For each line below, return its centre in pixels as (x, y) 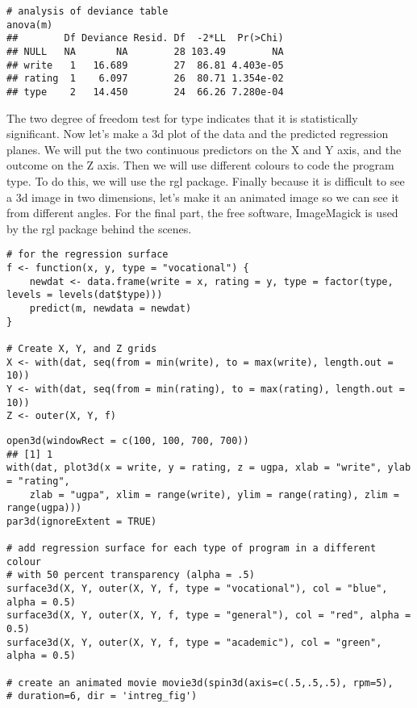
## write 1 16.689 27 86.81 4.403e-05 (145, 65)
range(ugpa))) (44, 508)
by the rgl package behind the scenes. (99, 228)
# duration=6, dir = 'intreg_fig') (102, 696)
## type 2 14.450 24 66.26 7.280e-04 (145, 92)
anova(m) (30, 25)
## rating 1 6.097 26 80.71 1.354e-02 (145, 79)
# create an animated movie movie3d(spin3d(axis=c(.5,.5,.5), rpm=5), (200, 683)
